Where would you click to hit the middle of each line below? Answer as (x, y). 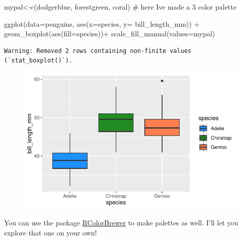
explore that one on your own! (51, 232)
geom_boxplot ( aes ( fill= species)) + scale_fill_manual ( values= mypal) (110, 34)
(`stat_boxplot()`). (38, 61)
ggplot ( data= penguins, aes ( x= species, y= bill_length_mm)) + (102, 23)
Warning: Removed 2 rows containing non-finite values (98, 51)
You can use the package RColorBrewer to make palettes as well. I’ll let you (121, 223)
